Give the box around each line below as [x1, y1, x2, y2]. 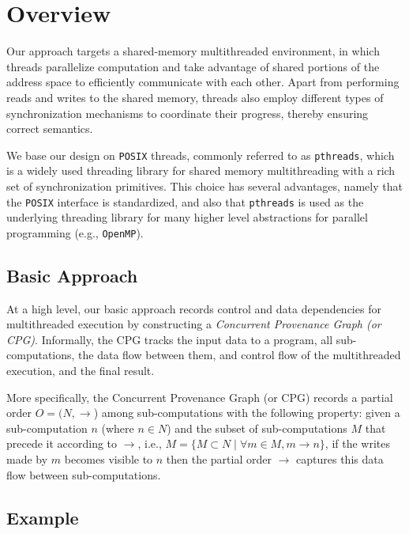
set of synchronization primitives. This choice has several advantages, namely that [6, 177, 403, 194]
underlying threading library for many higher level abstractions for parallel [6, 209, 368, 225]
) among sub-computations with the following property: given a [93, 404, 400, 421]
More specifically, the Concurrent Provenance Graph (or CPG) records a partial [6, 388, 393, 405]
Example [6, 505, 79, 529]
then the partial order [166, 450, 272, 467]
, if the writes [325, 435, 391, 452]
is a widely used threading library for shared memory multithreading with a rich [6, 162, 396, 179]
